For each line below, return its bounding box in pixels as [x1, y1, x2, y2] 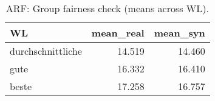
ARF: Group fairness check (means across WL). [5, 1, 209, 15]
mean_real [91, 26, 145, 40]
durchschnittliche [10, 44, 82, 58]
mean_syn [154, 26, 205, 40]
